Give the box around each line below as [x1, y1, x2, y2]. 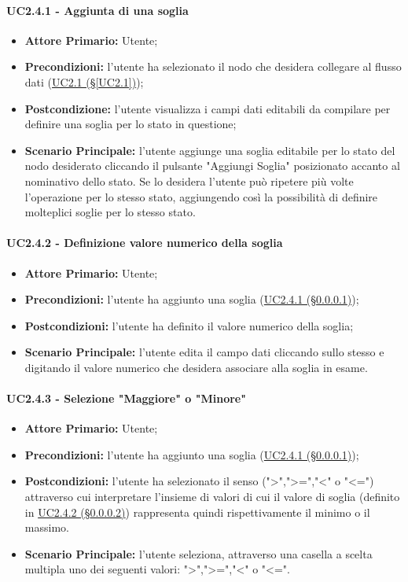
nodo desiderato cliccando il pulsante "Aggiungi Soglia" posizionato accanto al [24, 157, 400, 174]
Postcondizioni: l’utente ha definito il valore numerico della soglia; [24, 317, 354, 333]
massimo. [24, 519, 69, 536]
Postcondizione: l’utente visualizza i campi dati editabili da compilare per [24, 100, 391, 116]
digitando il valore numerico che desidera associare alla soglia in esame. [24, 359, 368, 375]
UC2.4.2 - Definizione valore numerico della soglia [6, 234, 283, 251]
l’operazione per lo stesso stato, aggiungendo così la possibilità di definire [24, 188, 378, 204]
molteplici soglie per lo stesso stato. [24, 204, 196, 220]
